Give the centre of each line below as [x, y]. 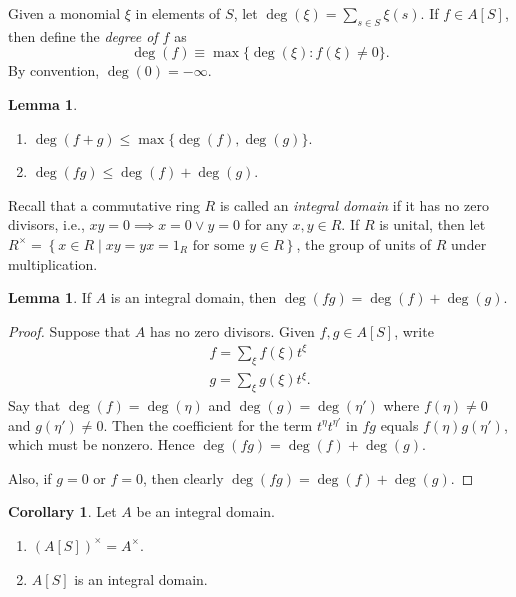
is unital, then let [432, 224]
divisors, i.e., [46, 224]
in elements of [178, 13]
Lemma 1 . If [50, 297]
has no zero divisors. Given [232, 330]
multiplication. [53, 263]
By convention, [54, 70]
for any [266, 224]
